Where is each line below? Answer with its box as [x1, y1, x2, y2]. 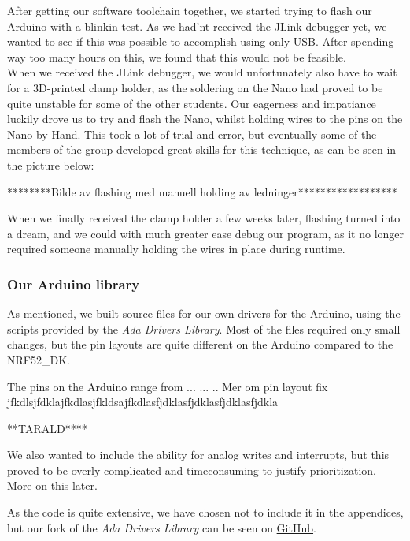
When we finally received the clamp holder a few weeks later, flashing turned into [7, 210, 401, 226]
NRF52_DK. [7, 351, 70, 368]
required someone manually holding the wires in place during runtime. [7, 241, 345, 257]
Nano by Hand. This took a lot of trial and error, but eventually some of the [7, 125, 377, 142]
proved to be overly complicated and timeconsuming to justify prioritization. [7, 461, 376, 478]
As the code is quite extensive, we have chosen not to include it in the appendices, [7, 504, 404, 520]
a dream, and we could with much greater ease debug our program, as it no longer [7, 225, 404, 241]
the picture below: [7, 156, 94, 173]
